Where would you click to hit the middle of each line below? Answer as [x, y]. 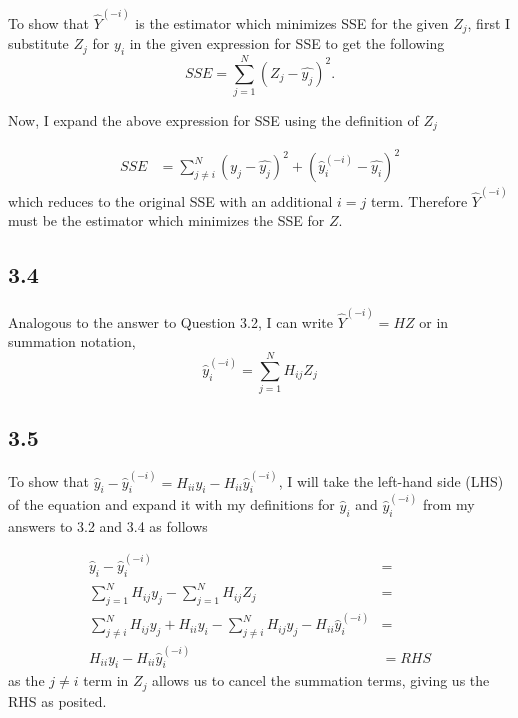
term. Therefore [419, 200]
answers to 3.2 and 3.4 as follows [108, 525]
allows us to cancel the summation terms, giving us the [321, 680]
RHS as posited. [57, 700]
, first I [489, 22]
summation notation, [72, 341]
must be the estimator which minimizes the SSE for [166, 220]
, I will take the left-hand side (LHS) [391, 481]
